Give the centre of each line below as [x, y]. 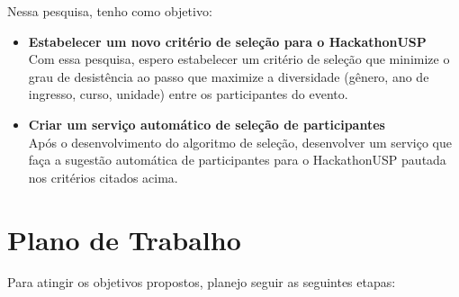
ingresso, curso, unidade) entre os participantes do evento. [188, 94]
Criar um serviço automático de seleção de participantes [207, 124]
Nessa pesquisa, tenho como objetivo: [110, 11]
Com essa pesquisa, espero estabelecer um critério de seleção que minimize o [239, 59]
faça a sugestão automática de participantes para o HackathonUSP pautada [237, 160]
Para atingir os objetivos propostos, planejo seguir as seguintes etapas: [202, 282]
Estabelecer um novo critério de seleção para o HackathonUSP [227, 41]
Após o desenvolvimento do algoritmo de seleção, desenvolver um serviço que [240, 142]
